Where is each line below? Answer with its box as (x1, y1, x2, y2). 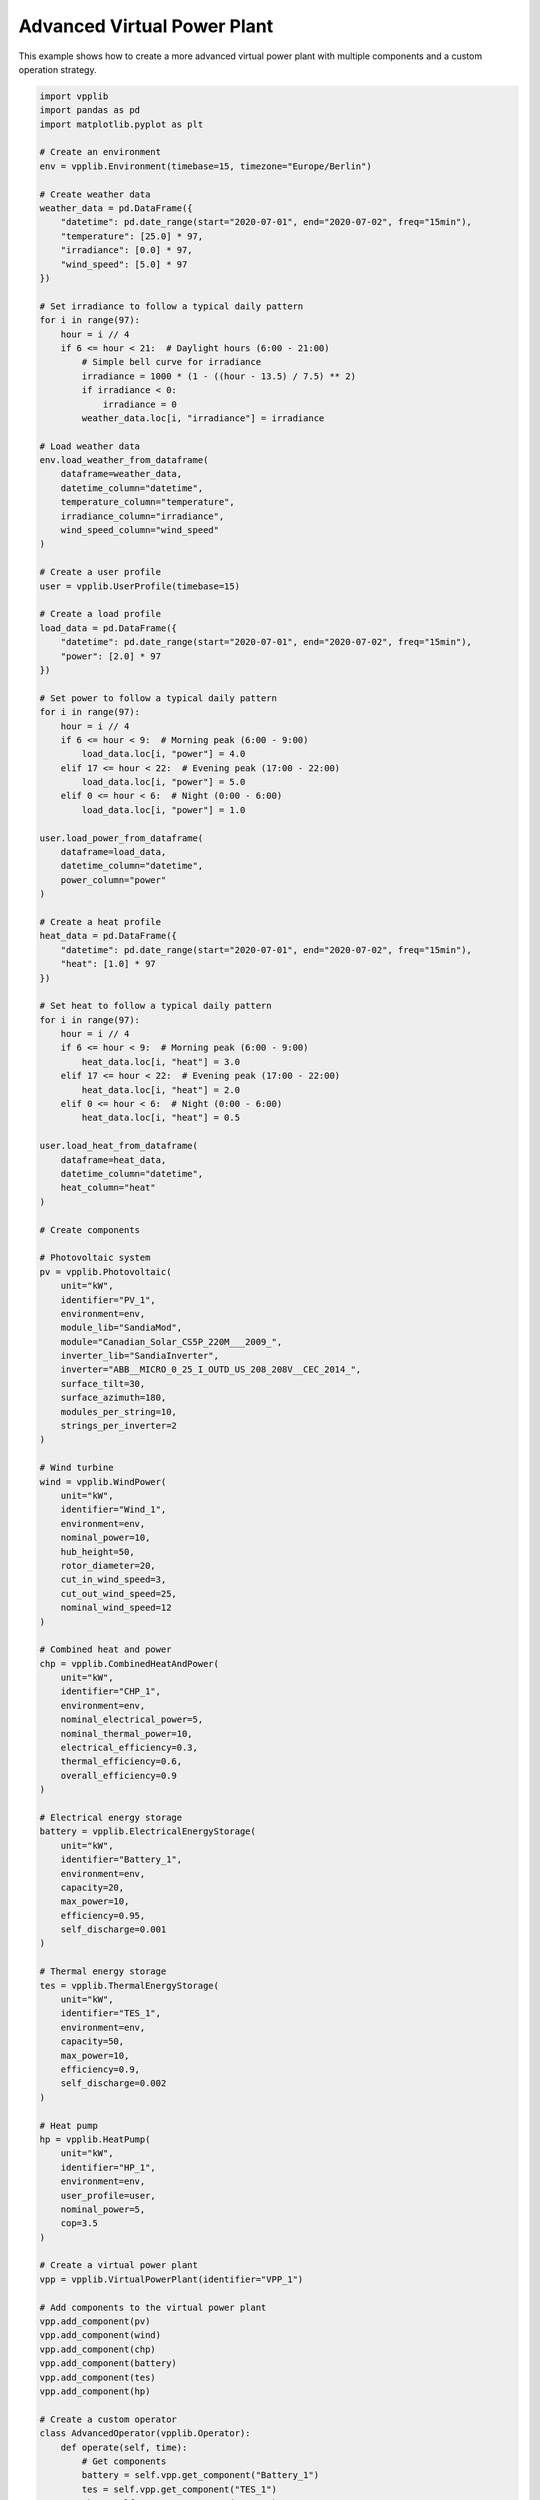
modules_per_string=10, (60, 1406, 177, 1417)
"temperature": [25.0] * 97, (60, 230, 204, 242)
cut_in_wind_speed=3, (60, 1574, 167, 1585)
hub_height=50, (60, 1546, 135, 1557)
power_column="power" (60, 874, 167, 885)
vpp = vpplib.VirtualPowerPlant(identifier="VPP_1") (39, 2273, 304, 2285)
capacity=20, (60, 1881, 125, 1893)
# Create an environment (39, 146, 162, 158)
